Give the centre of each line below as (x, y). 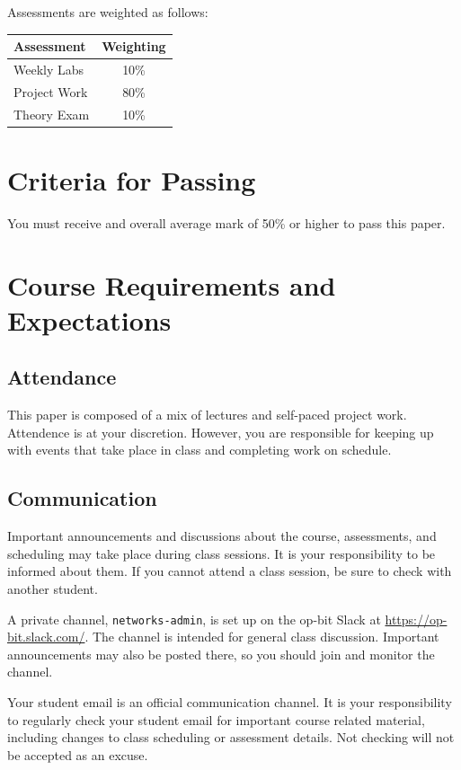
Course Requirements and (172, 284)
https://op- (416, 619)
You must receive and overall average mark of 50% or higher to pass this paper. (226, 222)
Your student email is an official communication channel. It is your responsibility (230, 702)
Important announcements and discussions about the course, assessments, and (222, 536)
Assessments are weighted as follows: (108, 12)
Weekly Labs (49, 69)
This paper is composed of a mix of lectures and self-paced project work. (207, 415)
